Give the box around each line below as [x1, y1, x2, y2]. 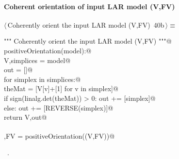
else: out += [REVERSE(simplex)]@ [4, 102, 114, 112]
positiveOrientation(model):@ [4, 45, 92, 55]
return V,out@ [4, 112, 47, 122]
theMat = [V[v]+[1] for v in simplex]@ [4, 83, 118, 94]
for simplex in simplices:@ [4, 74, 81, 84]
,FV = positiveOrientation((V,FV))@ [4, 131, 115, 141]
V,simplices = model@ [4, 55, 71, 65]
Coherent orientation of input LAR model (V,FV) [4, 1, 175, 11]
